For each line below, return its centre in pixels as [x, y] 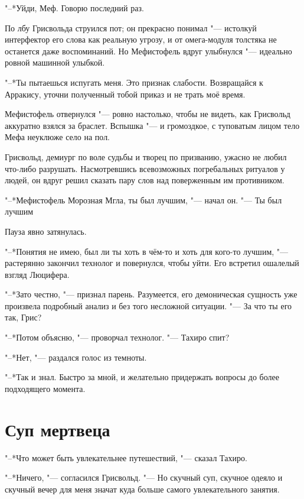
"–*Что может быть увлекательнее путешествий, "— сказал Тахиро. [126, 457]
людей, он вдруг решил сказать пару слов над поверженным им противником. [145, 180]
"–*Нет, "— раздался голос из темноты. [76, 357]
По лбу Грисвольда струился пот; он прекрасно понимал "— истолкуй [131, 27]
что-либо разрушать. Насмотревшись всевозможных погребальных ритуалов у [145, 168]
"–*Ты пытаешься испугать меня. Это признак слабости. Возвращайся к [134, 82]
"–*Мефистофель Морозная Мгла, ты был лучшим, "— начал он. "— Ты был [143, 200]
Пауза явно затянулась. [46, 231]
